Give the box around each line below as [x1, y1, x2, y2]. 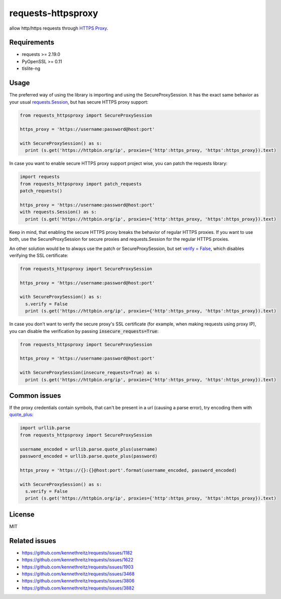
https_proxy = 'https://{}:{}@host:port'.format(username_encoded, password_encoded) [20, 467, 237, 473]
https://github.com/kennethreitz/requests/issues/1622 [22, 557, 133, 563]
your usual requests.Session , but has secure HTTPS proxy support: [9, 99, 149, 105]
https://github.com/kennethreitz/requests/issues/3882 [22, 585, 135, 591]
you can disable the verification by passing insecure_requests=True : [9, 328, 159, 334]
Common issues [9, 391, 61, 400]
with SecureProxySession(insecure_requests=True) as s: [20, 370, 161, 376]
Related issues [9, 536, 56, 545]
